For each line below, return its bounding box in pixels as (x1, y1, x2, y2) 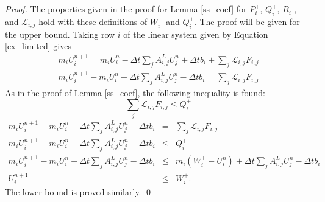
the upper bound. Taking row (5, 27, 115, 40)
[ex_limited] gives (5, 40, 71, 52)
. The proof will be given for (194, 15, 300, 27)
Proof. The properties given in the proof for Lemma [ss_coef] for (5, 2, 247, 15)
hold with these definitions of (38, 15, 148, 27)
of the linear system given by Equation (123, 27, 268, 40)
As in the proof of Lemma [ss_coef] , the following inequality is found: (5, 86, 265, 99)
